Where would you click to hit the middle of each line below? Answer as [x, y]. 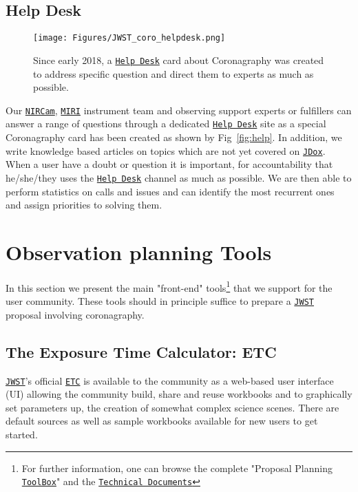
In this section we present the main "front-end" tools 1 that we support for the [169, 286]
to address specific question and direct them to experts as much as [173, 73]
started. [22, 434]
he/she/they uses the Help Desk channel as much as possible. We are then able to [179, 177]
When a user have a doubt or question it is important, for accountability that [169, 164]
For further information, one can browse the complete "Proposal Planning [177, 468]
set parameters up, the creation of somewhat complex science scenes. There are [172, 407]
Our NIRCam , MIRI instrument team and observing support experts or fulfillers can [179, 110]
